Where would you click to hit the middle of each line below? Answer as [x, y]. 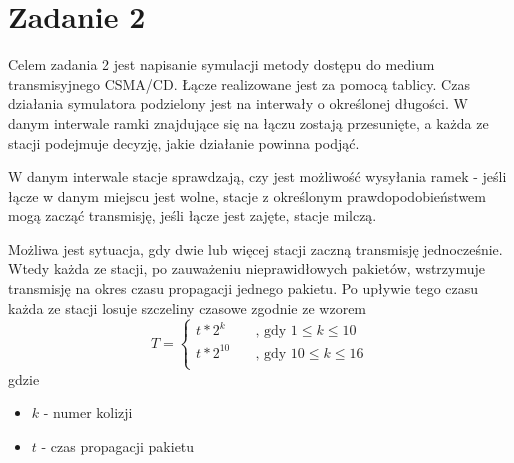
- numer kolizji [88, 412]
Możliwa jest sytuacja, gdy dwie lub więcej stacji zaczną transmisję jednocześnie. [255, 248]
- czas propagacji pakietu [118, 446]
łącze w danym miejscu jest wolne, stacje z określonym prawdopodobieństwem [247, 195]
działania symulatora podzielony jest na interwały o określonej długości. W [238, 103]
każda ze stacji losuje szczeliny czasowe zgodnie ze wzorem [187, 307]
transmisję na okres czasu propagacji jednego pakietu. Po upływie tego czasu [243, 288]
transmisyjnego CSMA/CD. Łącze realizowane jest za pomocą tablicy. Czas [239, 83]
